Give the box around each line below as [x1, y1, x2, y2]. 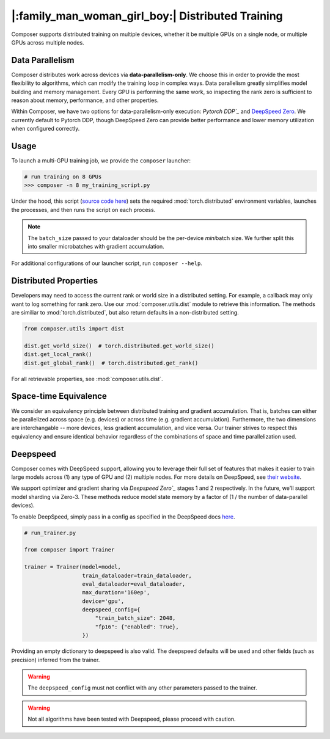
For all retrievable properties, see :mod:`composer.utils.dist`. [11, 375, 163, 382]
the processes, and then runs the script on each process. [11, 206, 156, 213]
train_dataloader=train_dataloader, [82, 572, 192, 579]
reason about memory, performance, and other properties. [11, 96, 159, 104]
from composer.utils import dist [24, 326, 125, 332]
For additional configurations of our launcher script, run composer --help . [11, 260, 203, 267]
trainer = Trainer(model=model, [24, 564, 122, 570]
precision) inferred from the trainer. [11, 656, 100, 663]
